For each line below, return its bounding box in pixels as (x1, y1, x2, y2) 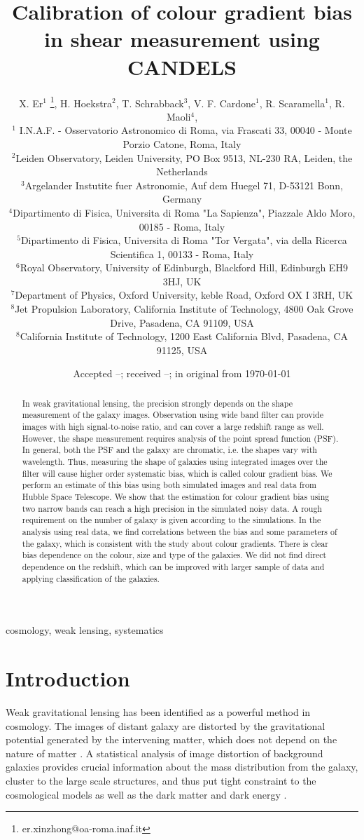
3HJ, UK (162, 273, 202, 288)
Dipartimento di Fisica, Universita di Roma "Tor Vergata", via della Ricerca (20, 233, 347, 248)
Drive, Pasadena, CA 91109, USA (110, 315, 254, 330)
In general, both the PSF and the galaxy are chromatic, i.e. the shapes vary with (22, 444, 317, 456)
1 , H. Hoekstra (50, 93, 113, 110)
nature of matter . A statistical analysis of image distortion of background (6, 745, 323, 760)
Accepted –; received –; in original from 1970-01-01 (73, 366, 291, 381)
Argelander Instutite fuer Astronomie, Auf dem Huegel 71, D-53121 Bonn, (24, 177, 343, 192)
